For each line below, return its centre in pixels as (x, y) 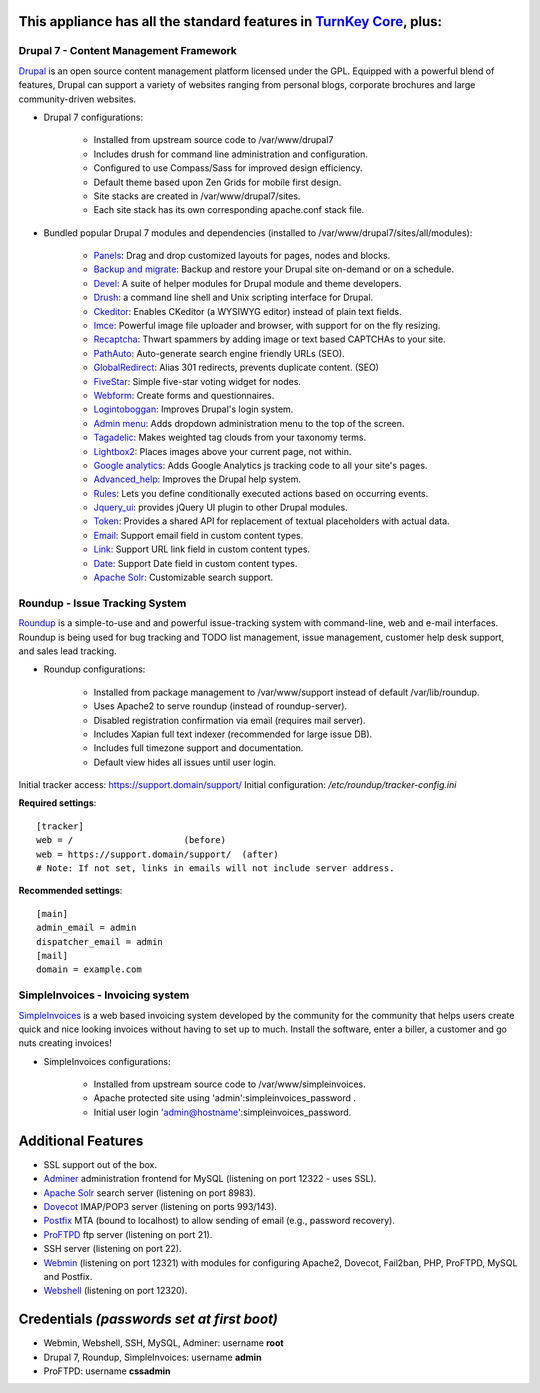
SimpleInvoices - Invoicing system (104, 995)
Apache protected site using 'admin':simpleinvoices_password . (225, 1098)
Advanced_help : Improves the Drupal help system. (197, 479)
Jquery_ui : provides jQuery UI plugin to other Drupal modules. (221, 507)
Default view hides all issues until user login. (185, 762)
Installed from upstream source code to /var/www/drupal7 (213, 140)
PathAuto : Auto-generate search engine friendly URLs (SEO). (219, 353)
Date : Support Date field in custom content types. (195, 563)
